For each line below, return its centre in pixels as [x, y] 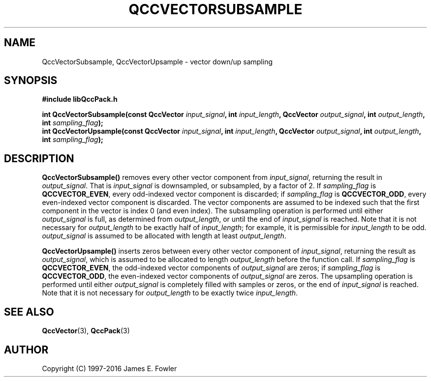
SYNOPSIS [31, 81]
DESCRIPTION [39, 158]
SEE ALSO [29, 312]
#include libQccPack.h [80, 99]
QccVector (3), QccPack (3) [86, 331]
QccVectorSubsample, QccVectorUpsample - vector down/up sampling [157, 61]
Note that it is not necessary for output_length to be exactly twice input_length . [170, 293]
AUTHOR [26, 350]
